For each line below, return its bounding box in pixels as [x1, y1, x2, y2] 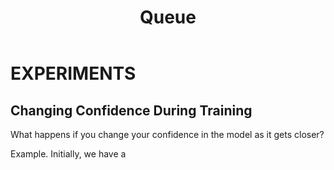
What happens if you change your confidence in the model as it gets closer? [10, 129, 325, 140]
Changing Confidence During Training [10, 102, 253, 119]
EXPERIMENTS [10, 62, 137, 85]
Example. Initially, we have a [10, 148, 127, 160]
